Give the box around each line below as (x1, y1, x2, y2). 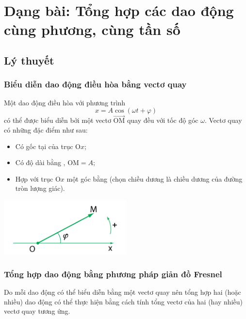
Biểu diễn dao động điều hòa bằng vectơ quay (4, 78, 187, 90)
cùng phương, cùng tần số (4, 19, 180, 39)
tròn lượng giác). (15, 183, 65, 193)
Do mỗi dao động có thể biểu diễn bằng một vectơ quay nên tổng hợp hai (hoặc (4, 287, 241, 297)
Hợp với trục (15, 173, 53, 184)
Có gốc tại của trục (15, 141, 73, 151)
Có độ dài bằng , (15, 157, 66, 168)
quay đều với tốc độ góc (127, 115, 198, 125)
